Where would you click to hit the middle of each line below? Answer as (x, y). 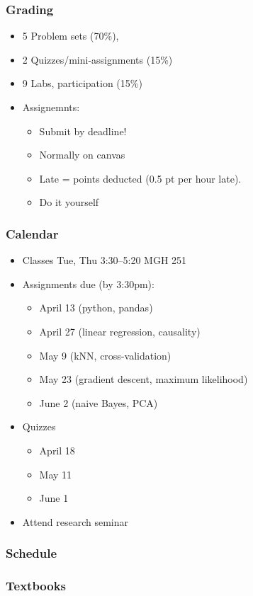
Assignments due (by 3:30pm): (88, 283)
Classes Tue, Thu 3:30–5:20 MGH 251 (105, 260)
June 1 (54, 498)
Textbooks (36, 586)
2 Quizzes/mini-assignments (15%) (97, 59)
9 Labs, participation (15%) (82, 83)
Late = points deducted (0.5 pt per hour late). (140, 178)
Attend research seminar (75, 521)
